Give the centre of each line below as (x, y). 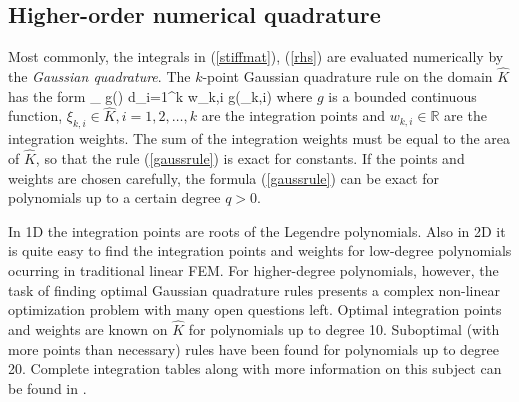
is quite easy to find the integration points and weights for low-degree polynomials (260, 250)
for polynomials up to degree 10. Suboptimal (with (344, 329)
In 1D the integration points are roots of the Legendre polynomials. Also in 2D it (257, 230)
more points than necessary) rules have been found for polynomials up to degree (253, 348)
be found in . (47, 387)
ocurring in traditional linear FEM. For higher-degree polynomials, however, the (253, 270)
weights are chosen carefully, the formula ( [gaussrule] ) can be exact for (223, 177)
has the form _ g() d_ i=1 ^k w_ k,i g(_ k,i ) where (160, 95)
